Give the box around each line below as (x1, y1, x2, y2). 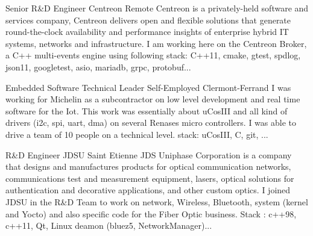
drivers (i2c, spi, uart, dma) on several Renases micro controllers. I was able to (5, 116, 297, 129)
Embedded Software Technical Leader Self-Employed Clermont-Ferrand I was (5, 81, 291, 93)
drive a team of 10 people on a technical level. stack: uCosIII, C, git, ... (5, 128, 268, 140)
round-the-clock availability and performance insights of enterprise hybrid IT (5, 25, 289, 38)
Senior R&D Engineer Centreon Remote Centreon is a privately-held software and (5, 2, 309, 14)
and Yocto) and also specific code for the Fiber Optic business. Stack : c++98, (5, 207, 297, 220)
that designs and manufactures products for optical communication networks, (5, 160, 291, 173)
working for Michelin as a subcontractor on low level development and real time (5, 93, 300, 105)
